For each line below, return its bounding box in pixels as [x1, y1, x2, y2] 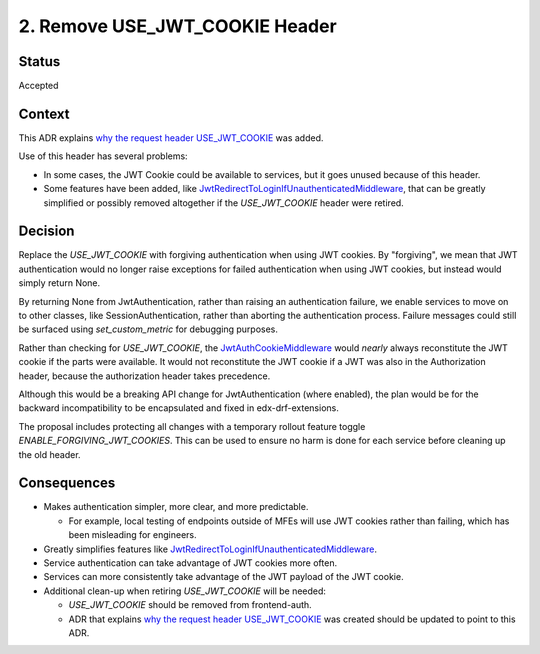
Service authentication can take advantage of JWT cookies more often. [43, 556, 338, 569]
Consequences [18, 475, 116, 492]
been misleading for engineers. [68, 529, 197, 541]
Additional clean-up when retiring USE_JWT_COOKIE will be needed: [43, 585, 327, 597]
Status [18, 53, 61, 70]
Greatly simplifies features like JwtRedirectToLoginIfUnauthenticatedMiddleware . [43, 543, 377, 555]
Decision [18, 223, 75, 240]
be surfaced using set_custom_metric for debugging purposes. [18, 323, 279, 335]
